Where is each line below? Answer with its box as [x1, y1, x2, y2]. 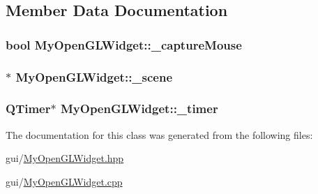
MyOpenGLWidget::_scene [15, 68, 173, 85]
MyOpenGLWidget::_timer [60, 100, 218, 117]
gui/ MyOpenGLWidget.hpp [6, 151, 124, 165]
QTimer [6, 100, 51, 117]
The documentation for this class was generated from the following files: [6, 127, 313, 142]
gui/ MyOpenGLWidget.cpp [6, 174, 123, 188]
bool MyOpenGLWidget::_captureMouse [6, 36, 242, 53]
